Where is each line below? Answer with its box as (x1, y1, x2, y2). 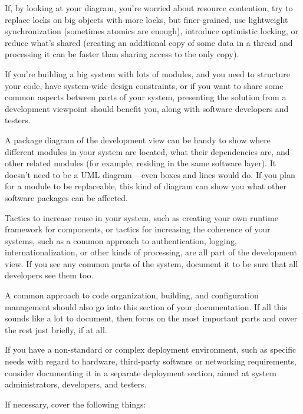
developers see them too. (5, 269, 94, 281)
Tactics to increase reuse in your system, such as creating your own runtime (5, 211, 278, 224)
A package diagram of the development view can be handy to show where (5, 133, 271, 146)
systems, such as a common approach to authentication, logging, (5, 234, 237, 247)
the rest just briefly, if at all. (5, 323, 107, 336)
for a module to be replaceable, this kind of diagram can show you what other (5, 180, 286, 192)
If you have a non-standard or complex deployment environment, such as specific (5, 343, 297, 356)
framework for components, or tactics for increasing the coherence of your (5, 223, 271, 235)
